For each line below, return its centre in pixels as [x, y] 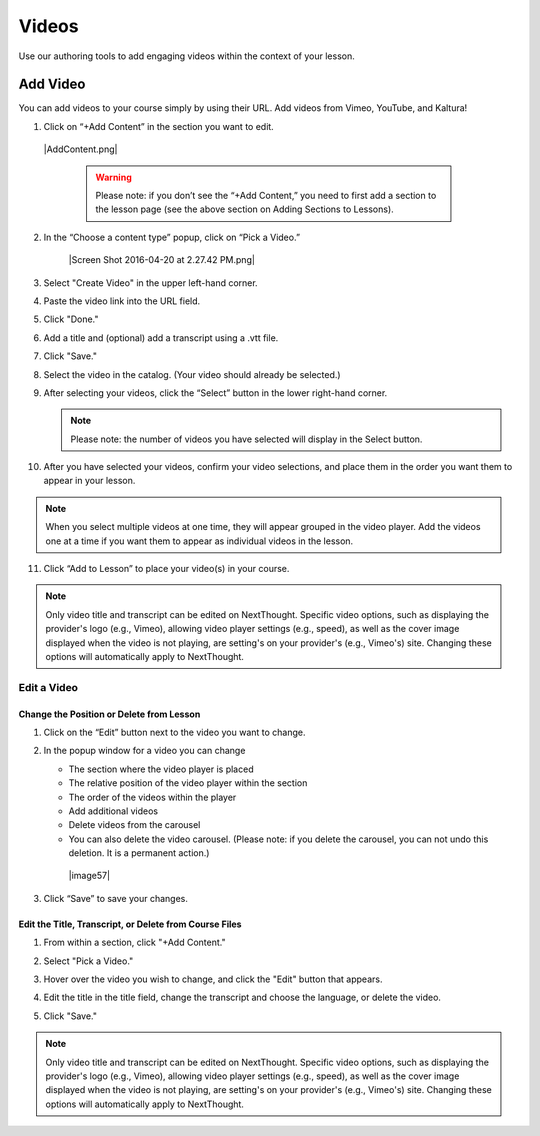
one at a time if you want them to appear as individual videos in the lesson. [199, 541]
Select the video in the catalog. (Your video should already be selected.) [192, 374]
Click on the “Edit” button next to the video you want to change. [174, 732]
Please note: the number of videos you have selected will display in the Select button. [246, 439]
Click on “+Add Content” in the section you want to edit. [158, 126]
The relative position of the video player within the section [188, 783]
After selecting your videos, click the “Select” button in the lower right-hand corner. [215, 392]
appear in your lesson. [89, 481]
